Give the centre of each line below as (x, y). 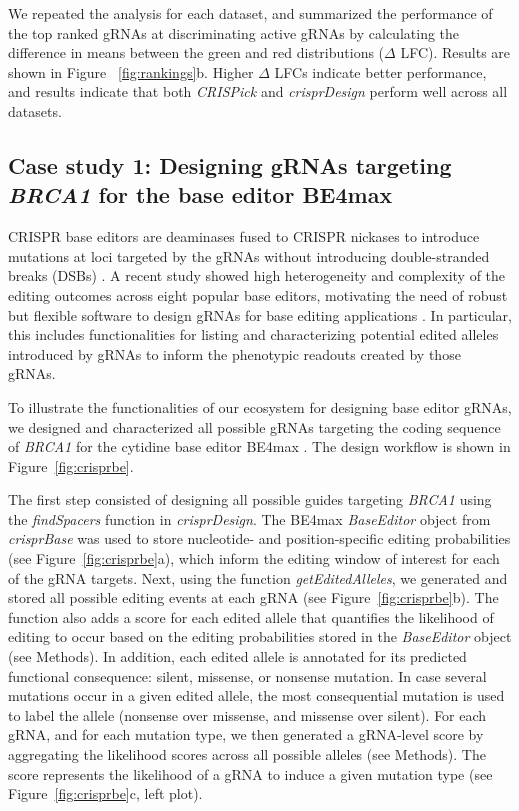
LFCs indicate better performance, (380, 71)
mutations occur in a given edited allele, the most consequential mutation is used (256, 695)
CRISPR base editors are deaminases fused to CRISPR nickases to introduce (244, 236)
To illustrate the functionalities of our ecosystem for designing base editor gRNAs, (260, 406)
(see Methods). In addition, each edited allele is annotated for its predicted (237, 656)
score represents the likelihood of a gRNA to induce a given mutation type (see (250, 773)
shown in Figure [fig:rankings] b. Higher (131, 71)
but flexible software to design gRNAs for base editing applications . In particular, (260, 314)
